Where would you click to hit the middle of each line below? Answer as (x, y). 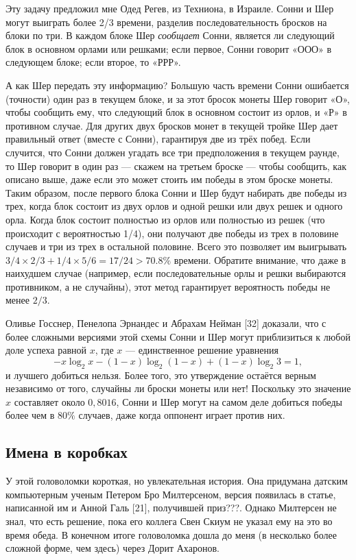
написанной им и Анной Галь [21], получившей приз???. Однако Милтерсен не (171, 508)
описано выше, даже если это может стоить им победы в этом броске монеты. (169, 179)
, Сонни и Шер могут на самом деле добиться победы (229, 401)
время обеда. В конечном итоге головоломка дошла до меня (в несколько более (171, 534)
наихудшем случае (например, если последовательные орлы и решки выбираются (176, 273)
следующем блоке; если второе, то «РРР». (93, 62)
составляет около (49, 401)
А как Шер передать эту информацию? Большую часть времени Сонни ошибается (177, 85)
